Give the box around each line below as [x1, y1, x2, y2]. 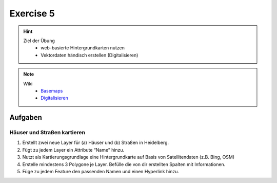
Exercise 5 [9, 8, 55, 19]
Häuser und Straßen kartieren [9, 129, 86, 136]
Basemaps [41, 87, 63, 94]
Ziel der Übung [23, 38, 55, 44]
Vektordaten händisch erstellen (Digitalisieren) [41, 52, 138, 58]
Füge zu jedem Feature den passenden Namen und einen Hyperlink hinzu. [22, 169, 180, 174]
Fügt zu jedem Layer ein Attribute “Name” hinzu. [22, 147, 125, 153]
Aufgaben [9, 113, 42, 122]
